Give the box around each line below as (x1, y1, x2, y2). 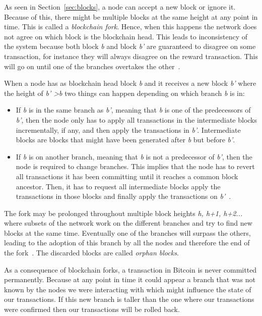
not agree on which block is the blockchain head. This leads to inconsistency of (4, 31, 248, 41)
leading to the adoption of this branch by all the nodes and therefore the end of (4, 237, 250, 248)
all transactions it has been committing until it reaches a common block (16, 171, 238, 181)
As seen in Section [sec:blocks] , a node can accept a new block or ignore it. (4, 2, 236, 12)
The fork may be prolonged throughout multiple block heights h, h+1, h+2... (4, 207, 243, 218)
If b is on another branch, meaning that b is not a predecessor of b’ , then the (16, 151, 252, 162)
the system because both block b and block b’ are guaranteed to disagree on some (4, 41, 256, 51)
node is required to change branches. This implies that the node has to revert (16, 161, 255, 172)
